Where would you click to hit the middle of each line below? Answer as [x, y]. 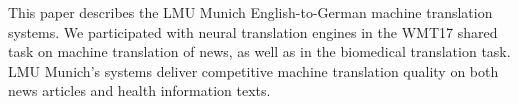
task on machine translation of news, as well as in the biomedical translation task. [259, 51]
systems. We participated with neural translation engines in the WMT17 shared [253, 31]
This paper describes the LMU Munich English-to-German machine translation [250, 12]
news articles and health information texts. [139, 90]
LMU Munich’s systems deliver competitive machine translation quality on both [253, 70]
